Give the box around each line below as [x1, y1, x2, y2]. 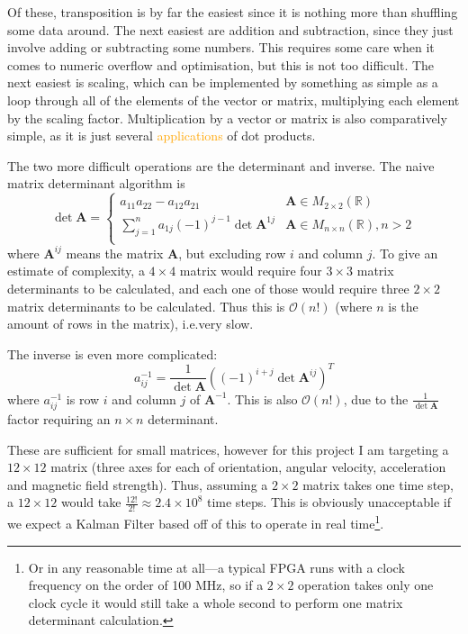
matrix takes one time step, [302, 475, 454, 494]
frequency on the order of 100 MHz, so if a [28, 575, 264, 594]
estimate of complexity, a [7, 261, 145, 280]
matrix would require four [179, 261, 322, 280]
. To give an [372, 243, 438, 262]
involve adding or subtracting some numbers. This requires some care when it [7, 38, 435, 57]
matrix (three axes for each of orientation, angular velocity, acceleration [50, 457, 446, 476]
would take [60, 493, 121, 512]
